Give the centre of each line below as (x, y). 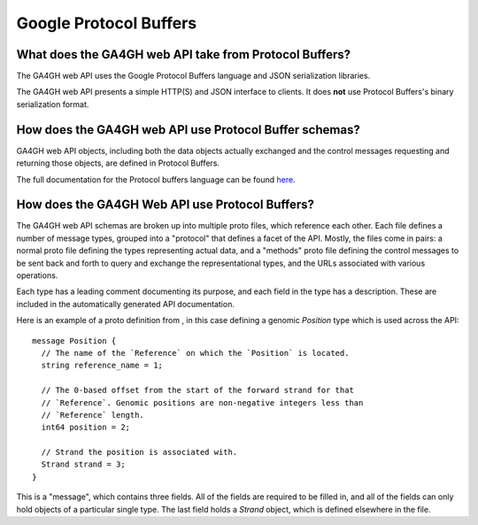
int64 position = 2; (86, 428)
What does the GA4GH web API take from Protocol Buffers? (184, 54)
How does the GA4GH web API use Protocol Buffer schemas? (188, 130)
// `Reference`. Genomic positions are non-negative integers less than (202, 402)
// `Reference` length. (93, 415)
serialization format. (53, 104)
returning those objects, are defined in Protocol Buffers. (118, 163)
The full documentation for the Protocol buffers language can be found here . (156, 179)
